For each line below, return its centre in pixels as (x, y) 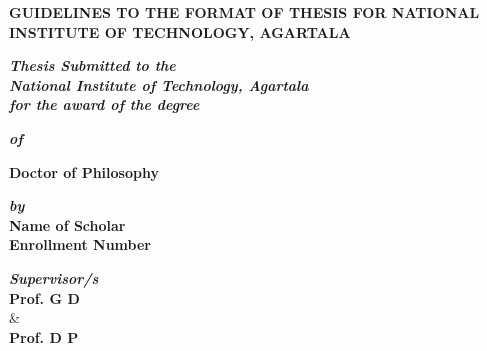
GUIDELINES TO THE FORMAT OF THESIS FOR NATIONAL (244, 12)
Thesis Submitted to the (92, 65)
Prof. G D (44, 297)
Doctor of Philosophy (84, 171)
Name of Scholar (67, 224)
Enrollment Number (80, 244)
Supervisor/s (54, 277)
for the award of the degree (104, 104)
